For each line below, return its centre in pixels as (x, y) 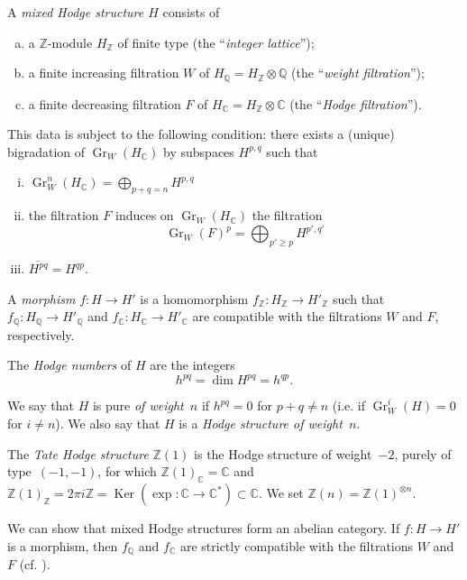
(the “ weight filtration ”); (358, 73)
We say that (41, 405)
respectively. (41, 334)
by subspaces (199, 151)
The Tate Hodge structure (78, 453)
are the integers (192, 365)
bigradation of (46, 151)
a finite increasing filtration (104, 73)
